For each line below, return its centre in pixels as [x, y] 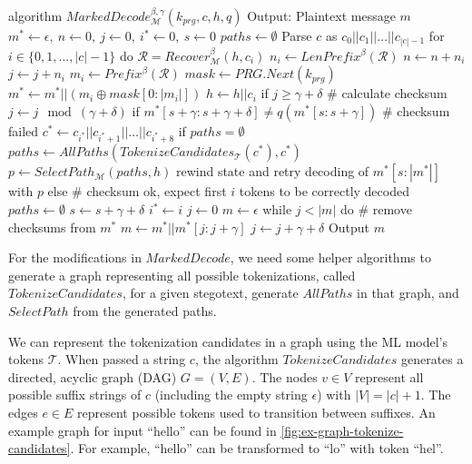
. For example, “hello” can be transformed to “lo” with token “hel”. [257, 448]
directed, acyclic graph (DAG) [93, 376]
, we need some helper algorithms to [330, 257]
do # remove [376, 209]
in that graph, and [408, 293]
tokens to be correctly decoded [324, 191]
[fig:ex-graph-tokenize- [342, 430]
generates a [432, 359]
